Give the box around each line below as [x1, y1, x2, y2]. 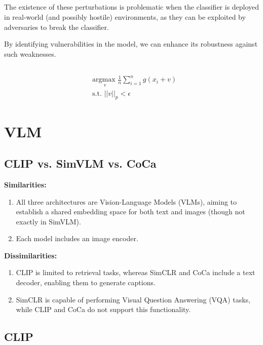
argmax [92, 76, 116, 84]
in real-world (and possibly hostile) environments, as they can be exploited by [4, 11, 246, 22]
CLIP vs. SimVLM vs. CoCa [4, 156, 157, 171]
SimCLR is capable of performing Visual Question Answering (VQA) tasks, [16, 294, 250, 304]
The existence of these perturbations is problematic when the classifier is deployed [4, 2, 259, 12]
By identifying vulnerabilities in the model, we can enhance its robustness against [4, 39, 258, 49]
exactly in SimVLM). [16, 216, 81, 226]
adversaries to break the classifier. [4, 21, 109, 32]
